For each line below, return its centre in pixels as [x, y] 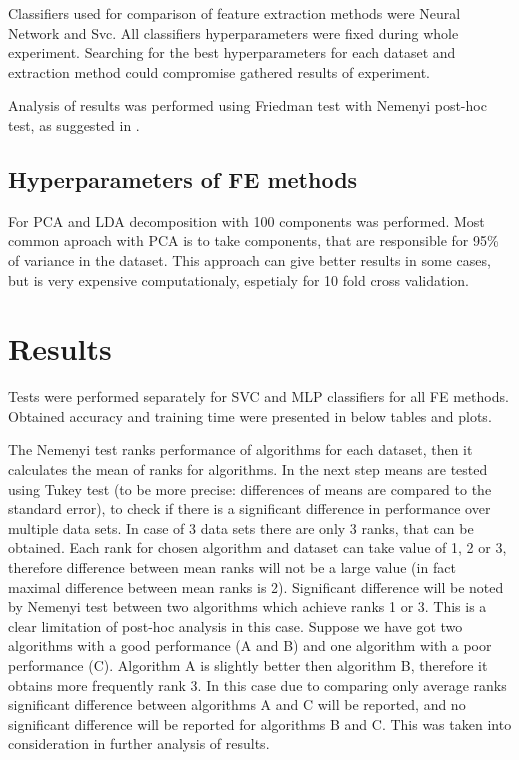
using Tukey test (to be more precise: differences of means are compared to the [250, 488]
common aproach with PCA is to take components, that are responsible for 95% [253, 240]
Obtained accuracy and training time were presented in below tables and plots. [250, 415]
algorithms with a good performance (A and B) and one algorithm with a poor [250, 645]
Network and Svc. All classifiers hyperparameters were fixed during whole [233, 32]
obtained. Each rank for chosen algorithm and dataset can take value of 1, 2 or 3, [257, 547]
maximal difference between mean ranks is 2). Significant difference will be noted [256, 586]
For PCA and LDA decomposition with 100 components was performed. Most [246, 220]
